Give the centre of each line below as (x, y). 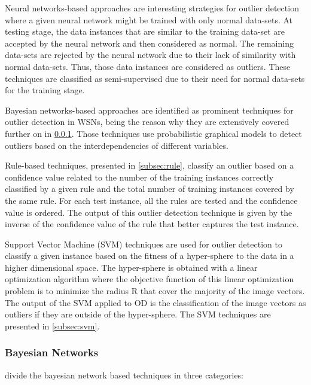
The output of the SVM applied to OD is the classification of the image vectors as (155, 302)
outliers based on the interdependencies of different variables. (117, 145)
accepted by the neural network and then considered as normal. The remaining (149, 43)
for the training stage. (45, 90)
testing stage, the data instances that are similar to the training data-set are (145, 31)
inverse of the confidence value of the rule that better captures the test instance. (152, 224)
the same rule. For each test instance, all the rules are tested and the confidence (151, 200)
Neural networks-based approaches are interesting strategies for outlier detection (152, 8)
